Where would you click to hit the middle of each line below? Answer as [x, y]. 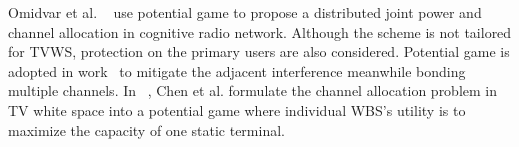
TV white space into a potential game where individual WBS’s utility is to [237, 109]
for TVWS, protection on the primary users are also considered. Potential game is [259, 51]
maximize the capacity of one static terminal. [146, 129]
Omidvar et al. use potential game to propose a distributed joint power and [245, 12]
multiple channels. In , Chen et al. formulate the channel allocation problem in [253, 90]
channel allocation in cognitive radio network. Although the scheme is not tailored [260, 31]
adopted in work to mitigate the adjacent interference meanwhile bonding [237, 70]
